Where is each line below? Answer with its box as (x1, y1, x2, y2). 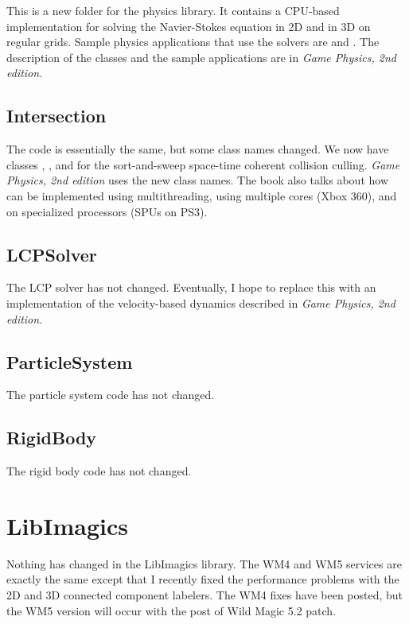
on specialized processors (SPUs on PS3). (6, 203, 208, 219)
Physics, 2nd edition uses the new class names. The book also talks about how (6, 172, 389, 188)
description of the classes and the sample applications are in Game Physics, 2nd (6, 48, 396, 65)
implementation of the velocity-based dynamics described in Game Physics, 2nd (6, 294, 395, 311)
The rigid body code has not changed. (6, 463, 192, 479)
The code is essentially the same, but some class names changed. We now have (6, 141, 389, 157)
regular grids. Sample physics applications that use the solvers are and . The (6, 33, 380, 50)
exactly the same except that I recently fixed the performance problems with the (6, 571, 399, 587)
